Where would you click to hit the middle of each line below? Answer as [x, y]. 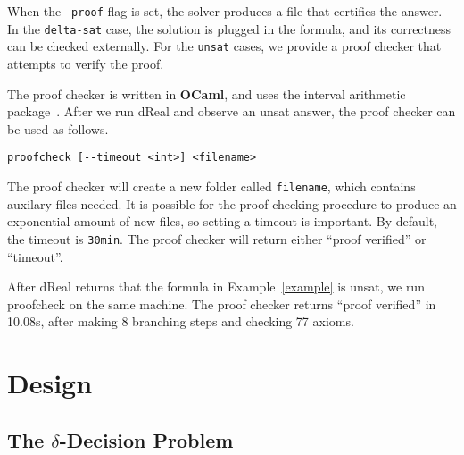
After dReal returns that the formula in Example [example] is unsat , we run [216, 286]
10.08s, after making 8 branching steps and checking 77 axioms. [181, 321]
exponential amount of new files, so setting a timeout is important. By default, [222, 221]
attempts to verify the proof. [86, 63]
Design [50, 383]
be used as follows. [58, 128]
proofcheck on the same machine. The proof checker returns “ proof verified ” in [222, 303]
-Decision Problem [146, 439]
